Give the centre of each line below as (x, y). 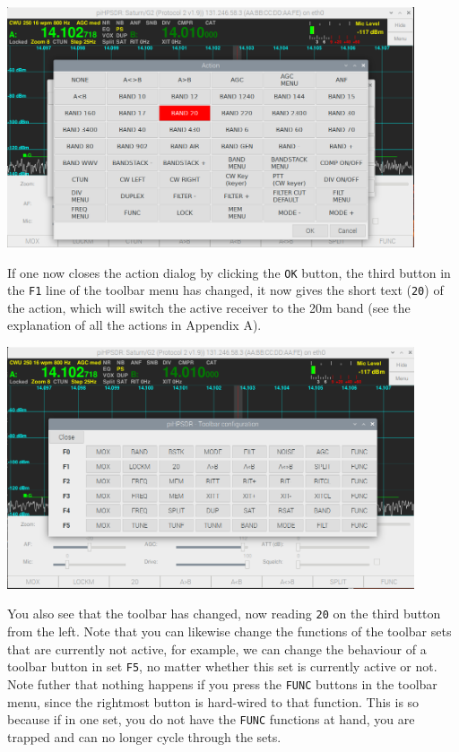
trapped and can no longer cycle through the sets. (144, 736)
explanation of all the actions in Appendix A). (134, 325)
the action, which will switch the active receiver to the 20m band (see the (209, 307)
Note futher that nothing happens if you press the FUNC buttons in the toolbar (222, 683)
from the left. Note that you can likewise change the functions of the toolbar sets (229, 631)
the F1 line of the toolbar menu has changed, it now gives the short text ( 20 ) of (225, 290)
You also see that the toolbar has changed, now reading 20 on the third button (224, 614)
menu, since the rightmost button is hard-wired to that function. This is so (213, 701)
